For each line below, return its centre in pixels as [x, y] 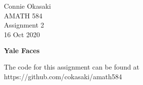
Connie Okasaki [27, 6]
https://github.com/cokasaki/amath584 [63, 76]
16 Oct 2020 [22, 34]
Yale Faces [22, 50]
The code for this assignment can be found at [72, 66]
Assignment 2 [24, 25]
